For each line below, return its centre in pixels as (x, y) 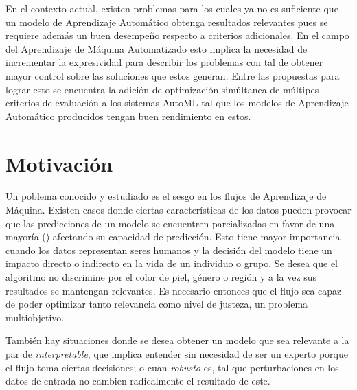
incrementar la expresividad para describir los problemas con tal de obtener (164, 62)
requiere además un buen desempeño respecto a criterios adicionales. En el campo (177, 35)
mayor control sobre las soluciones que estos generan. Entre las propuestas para (173, 75)
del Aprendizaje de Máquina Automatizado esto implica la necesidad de (157, 48)
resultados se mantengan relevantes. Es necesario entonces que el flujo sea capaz (174, 290)
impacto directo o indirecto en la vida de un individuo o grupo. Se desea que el (172, 263)
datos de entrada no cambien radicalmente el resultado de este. (138, 381)
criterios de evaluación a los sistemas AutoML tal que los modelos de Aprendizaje (177, 103)
